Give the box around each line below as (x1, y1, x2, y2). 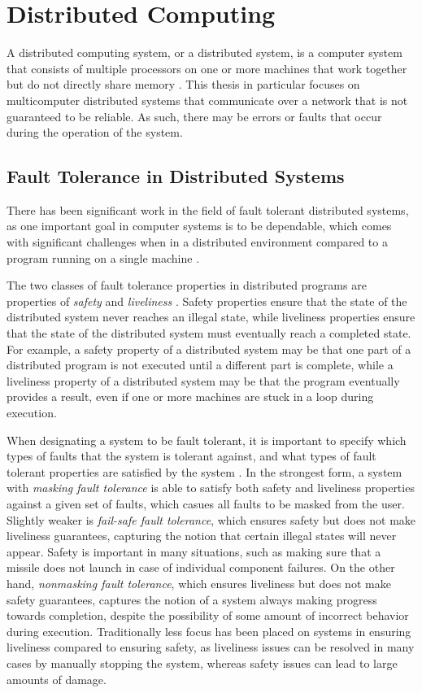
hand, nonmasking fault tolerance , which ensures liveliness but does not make (7, 574, 391, 591)
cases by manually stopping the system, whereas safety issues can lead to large (7, 654, 398, 671)
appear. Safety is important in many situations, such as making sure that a (7, 543, 381, 560)
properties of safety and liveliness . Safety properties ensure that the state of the (7, 292, 407, 309)
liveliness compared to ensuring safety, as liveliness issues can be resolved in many (7, 639, 415, 656)
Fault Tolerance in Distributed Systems (7, 163, 345, 189)
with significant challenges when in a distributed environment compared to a (7, 233, 388, 251)
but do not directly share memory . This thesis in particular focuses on (7, 76, 360, 93)
